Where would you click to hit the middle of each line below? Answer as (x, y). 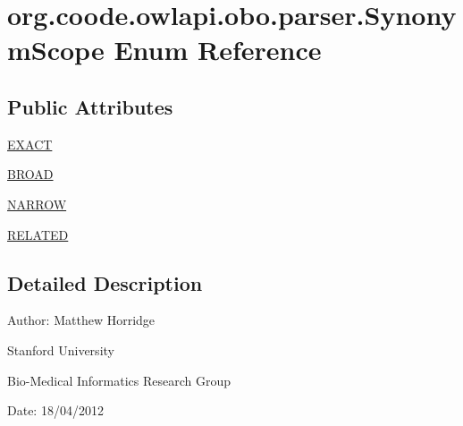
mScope (56, 50)
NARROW (37, 204)
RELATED (38, 234)
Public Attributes (90, 106)
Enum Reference (218, 50)
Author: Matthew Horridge (81, 320)
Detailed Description (105, 282)
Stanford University (61, 349)
